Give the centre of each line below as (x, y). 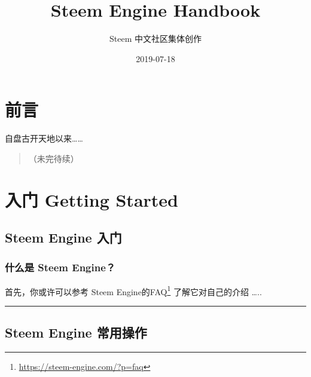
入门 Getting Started (92, 199)
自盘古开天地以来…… (44, 138)
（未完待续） (54, 158)
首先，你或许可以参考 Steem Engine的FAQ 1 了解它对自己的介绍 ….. (133, 290)
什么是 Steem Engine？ (60, 267)
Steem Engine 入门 (63, 237)
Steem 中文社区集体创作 (155, 39)
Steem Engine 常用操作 (76, 332)
